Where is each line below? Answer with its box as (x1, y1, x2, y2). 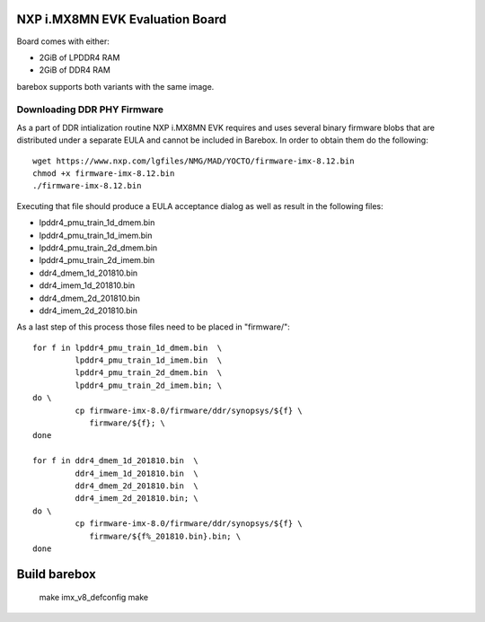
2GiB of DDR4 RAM (39, 65, 111, 75)
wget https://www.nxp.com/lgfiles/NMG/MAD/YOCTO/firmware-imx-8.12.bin (32, 155, 355, 166)
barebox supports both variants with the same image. (16, 81, 215, 92)
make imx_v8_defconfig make (39, 592, 149, 603)
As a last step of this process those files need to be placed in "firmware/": (16, 321, 291, 332)
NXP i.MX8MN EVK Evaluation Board (16, 12, 227, 27)
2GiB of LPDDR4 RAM (39, 52, 120, 63)
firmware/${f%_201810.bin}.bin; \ (89, 530, 242, 541)
